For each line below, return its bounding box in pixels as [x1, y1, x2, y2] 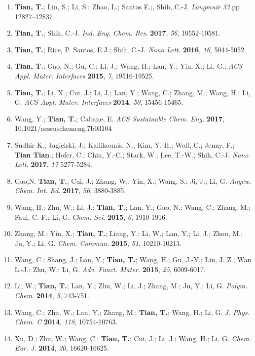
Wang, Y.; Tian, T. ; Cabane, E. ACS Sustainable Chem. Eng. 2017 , [14, 113, 224, 123]
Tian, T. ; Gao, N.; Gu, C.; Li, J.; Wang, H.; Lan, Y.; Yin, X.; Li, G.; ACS [14, 61, 242, 71]
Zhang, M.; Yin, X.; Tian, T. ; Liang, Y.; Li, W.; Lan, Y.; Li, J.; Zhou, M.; [14, 228, 243, 238]
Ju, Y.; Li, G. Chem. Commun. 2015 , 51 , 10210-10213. [14, 237, 182, 248]
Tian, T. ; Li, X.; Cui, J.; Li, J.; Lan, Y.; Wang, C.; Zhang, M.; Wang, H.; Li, [14, 87, 251, 97]
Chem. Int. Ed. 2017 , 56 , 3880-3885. [14, 185, 126, 196]
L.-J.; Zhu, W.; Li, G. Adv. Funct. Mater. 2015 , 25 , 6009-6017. [14, 264, 206, 274]
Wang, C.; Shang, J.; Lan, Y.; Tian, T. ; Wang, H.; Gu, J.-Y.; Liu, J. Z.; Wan [14, 254, 252, 265]
